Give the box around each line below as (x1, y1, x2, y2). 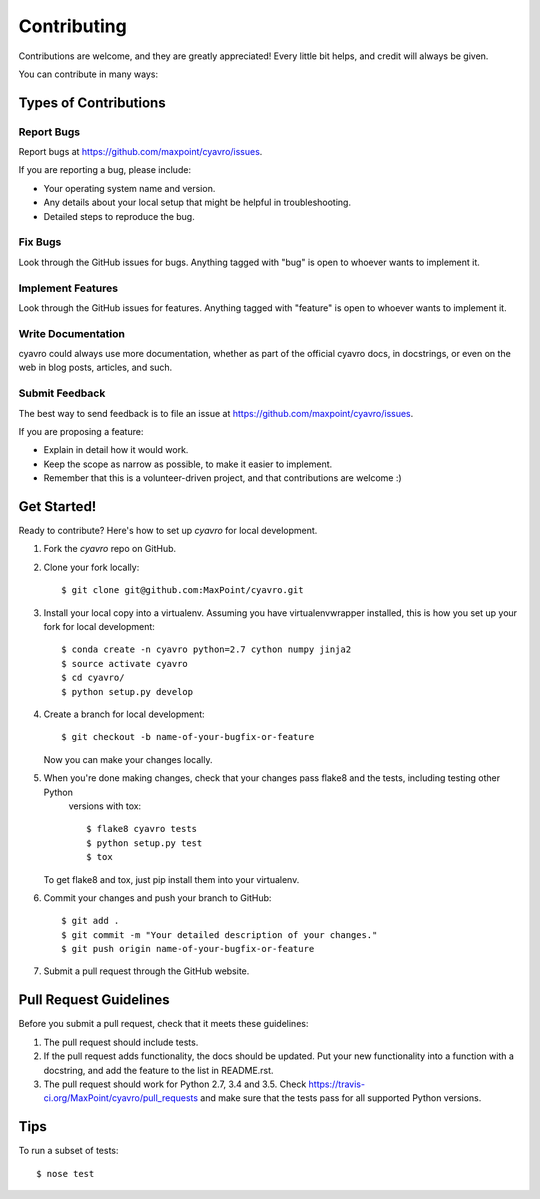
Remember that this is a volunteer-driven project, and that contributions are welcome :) (43, 472, 402, 484)
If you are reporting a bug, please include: (18, 164, 192, 176)
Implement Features (18, 281, 119, 295)
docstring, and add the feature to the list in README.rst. (43, 1064, 274, 1076)
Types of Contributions (18, 94, 166, 111)
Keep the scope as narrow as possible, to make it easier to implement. (43, 458, 333, 470)
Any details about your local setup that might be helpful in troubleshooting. (43, 196, 352, 209)
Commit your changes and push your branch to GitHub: (43, 891, 272, 904)
